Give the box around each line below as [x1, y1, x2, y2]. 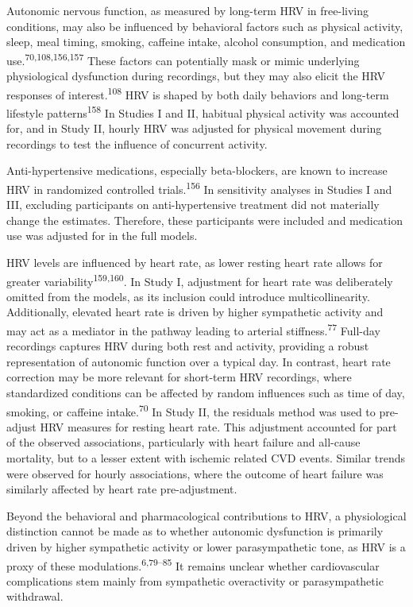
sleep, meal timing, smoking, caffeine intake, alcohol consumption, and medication [6, 33, 406, 50]
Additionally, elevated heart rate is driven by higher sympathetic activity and [6, 303, 384, 320]
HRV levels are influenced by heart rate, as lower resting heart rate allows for [6, 253, 383, 270]
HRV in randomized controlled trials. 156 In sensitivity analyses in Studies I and [6, 178, 392, 197]
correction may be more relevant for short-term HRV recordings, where [6, 369, 352, 385]
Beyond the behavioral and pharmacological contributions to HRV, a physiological [6, 507, 407, 524]
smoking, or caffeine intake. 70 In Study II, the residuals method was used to [6, 400, 376, 419]
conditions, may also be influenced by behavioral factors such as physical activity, [6, 17, 403, 34]
